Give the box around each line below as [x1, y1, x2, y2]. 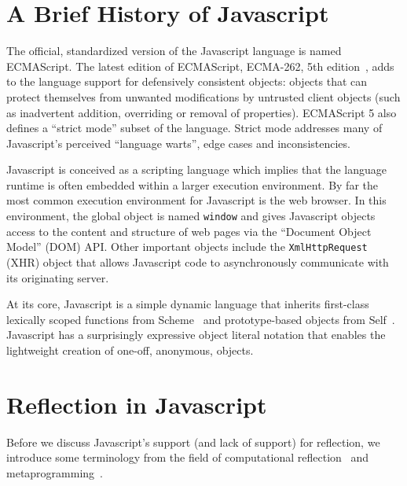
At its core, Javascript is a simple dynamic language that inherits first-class [6, 296, 369, 312]
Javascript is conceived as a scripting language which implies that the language [6, 161, 387, 178]
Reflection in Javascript [6, 388, 267, 420]
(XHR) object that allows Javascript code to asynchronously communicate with [6, 253, 389, 270]
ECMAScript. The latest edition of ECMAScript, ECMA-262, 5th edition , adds [6, 57, 394, 74]
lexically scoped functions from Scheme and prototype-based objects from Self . [6, 311, 395, 327]
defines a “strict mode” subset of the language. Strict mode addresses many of [6, 120, 383, 136]
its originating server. [6, 269, 109, 285]
